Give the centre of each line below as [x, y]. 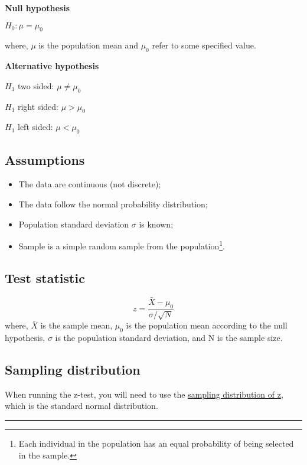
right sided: [38, 106]
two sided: [36, 85]
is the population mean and [88, 45]
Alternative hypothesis [52, 66]
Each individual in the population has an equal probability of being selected [156, 443]
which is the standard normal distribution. [81, 406]
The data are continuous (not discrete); [90, 184]
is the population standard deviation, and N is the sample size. [169, 338]
